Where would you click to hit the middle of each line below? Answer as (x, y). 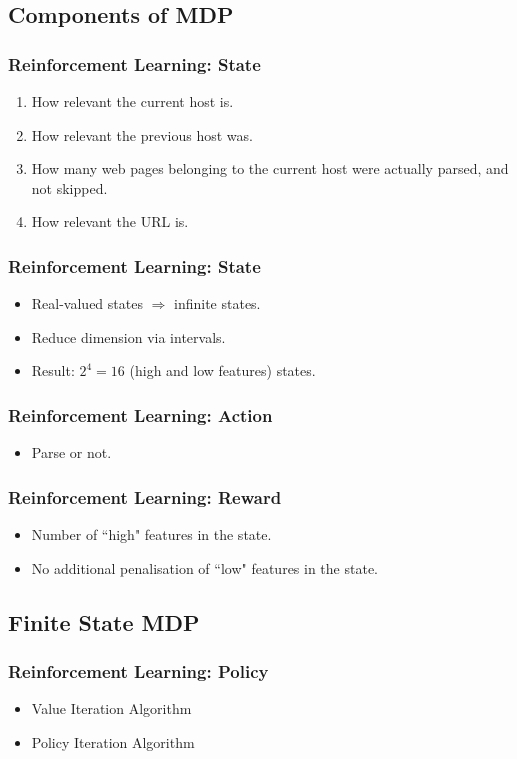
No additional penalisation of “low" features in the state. (204, 567)
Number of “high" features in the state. (151, 534)
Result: (53, 370)
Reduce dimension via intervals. (128, 336)
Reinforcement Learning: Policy (138, 670)
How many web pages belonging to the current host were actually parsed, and (270, 168)
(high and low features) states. (222, 370)
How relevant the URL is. (110, 221)
